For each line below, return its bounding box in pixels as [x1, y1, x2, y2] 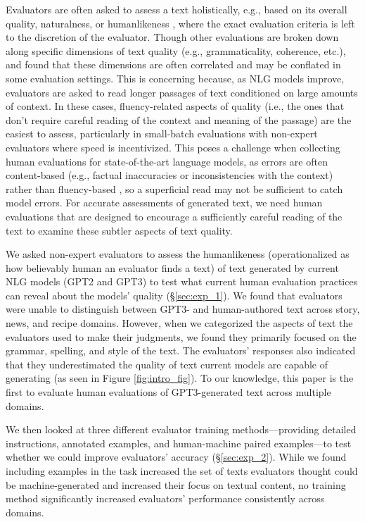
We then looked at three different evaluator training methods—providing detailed [6, 422, 357, 437]
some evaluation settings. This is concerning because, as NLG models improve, [6, 70, 345, 85]
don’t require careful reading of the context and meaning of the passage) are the [6, 112, 352, 127]
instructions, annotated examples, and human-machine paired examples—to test [6, 435, 352, 450]
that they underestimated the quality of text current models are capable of [6, 356, 328, 371]
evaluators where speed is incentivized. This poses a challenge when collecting [6, 139, 340, 154]
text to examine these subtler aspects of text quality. [6, 223, 233, 237]
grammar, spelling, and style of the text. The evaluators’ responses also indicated [6, 343, 356, 358]
